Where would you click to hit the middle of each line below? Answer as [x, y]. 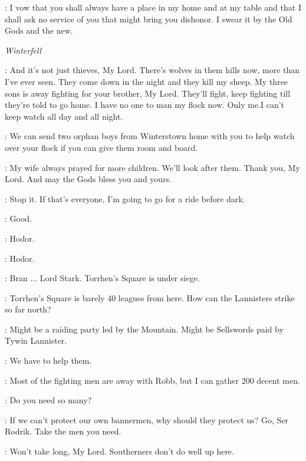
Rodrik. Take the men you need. [63, 431]
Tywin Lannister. [36, 340]
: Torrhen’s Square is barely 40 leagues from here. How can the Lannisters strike [150, 297]
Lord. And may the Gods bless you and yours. [88, 179]
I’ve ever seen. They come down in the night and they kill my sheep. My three [147, 81]
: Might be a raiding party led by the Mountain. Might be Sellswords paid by [144, 329]
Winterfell [23, 50]
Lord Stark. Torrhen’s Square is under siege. [120, 278]
